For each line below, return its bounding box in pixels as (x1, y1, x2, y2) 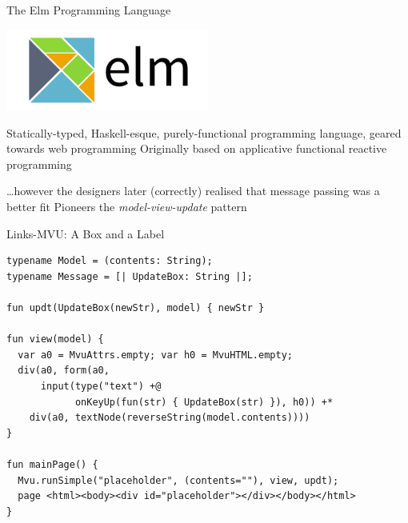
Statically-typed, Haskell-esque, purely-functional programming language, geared (6, 124, 402, 141)
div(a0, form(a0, (18, 365, 110, 377)
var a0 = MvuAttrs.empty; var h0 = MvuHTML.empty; (18, 349, 293, 361)
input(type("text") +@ (40, 381, 162, 392)
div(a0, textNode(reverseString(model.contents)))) (29, 412, 310, 424)
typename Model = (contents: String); (6, 255, 213, 267)
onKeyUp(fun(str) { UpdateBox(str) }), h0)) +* (74, 396, 334, 408)
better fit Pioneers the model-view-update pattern (6, 198, 247, 215)
